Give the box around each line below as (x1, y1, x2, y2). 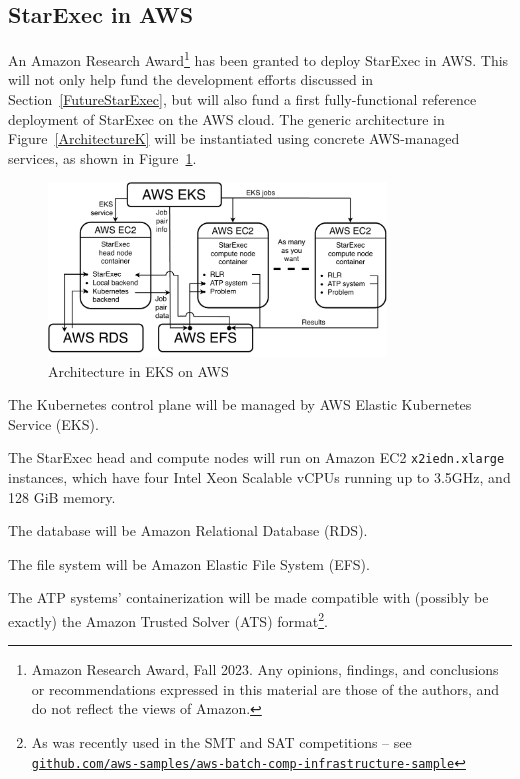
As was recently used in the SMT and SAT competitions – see (31, 732, 412, 752)
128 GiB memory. (8, 486, 116, 507)
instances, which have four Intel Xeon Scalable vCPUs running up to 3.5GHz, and (8, 467, 511, 487)
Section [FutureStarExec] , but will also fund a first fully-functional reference (8, 89, 477, 110)
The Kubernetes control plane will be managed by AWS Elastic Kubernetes (8, 394, 472, 415)
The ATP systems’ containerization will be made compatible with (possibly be (8, 587, 489, 608)
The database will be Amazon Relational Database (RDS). (8, 520, 368, 541)
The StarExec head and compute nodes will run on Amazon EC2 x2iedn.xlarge (8, 447, 505, 468)
